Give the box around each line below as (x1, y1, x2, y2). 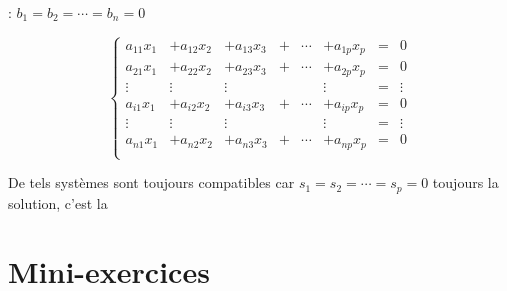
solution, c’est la (8, 192, 108, 213)
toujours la (432, 172, 499, 193)
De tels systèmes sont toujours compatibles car (8, 172, 295, 193)
